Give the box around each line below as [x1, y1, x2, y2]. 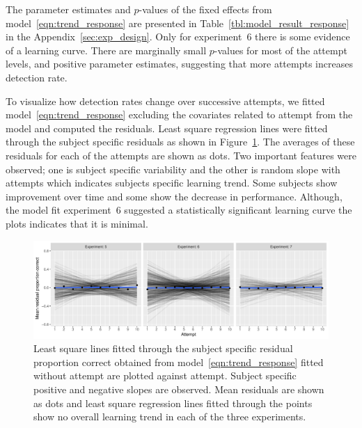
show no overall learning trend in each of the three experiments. [33, 409, 306, 424]
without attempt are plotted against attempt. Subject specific [33, 368, 297, 383]
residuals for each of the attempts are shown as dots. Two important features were [6, 148, 356, 162]
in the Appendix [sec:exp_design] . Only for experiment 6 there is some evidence [6, 29, 350, 44]
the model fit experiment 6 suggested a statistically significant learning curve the [6, 203, 352, 217]
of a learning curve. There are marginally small [6, 42, 207, 57]
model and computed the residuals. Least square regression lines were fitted [6, 120, 328, 135]
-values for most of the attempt [214, 42, 347, 57]
